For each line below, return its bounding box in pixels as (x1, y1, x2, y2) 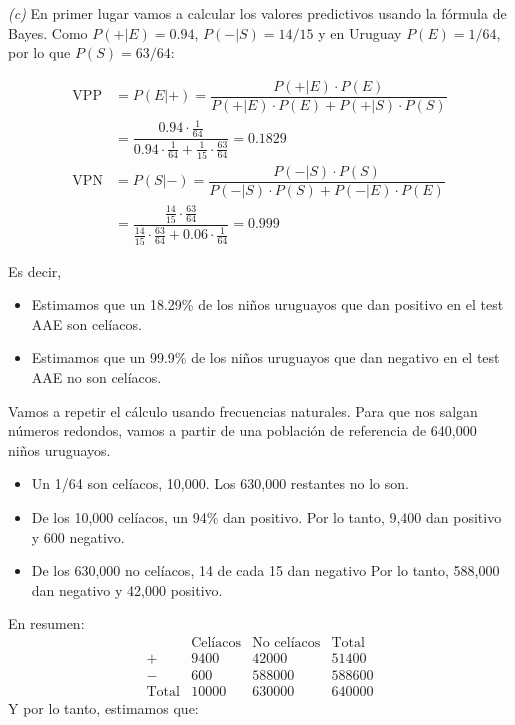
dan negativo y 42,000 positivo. (31, 579, 223, 600)
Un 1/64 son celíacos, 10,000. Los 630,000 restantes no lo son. (31, 473, 409, 494)
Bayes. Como (8, 22, 88, 43)
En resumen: (8, 613, 85, 634)
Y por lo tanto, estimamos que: (8, 698, 199, 719)
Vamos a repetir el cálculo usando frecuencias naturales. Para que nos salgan (8, 400, 478, 421)
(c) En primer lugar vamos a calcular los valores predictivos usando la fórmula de (8, 3, 507, 23)
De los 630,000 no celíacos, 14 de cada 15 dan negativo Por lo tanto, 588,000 (31, 560, 500, 581)
